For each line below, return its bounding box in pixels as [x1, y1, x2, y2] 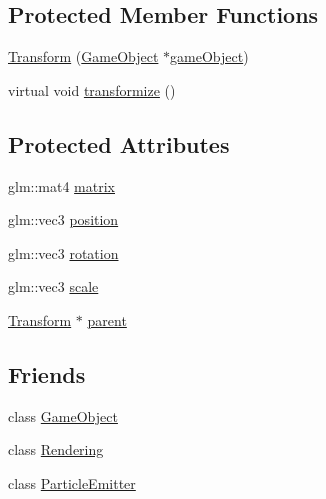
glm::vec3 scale [8, 276, 99, 297]
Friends [8, 358, 86, 389]
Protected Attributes [8, 128, 230, 159]
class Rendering [8, 439, 104, 460]
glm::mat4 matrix [8, 175, 115, 196]
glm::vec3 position [8, 209, 119, 230]
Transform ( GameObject [8, 46, 159, 67]
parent [87, 309, 127, 330]
